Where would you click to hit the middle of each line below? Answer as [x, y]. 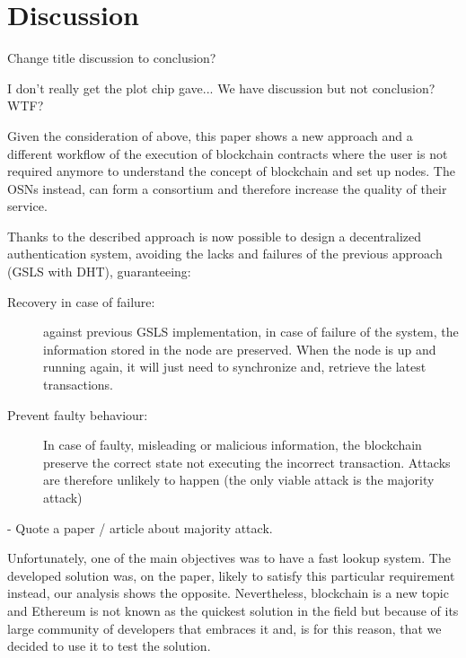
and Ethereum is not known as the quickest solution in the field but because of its [233, 610]
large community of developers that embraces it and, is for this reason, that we [224, 628]
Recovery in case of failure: [81, 301]
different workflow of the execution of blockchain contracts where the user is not [228, 153]
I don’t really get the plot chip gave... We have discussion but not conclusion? [221, 88]
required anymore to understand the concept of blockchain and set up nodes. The [231, 171]
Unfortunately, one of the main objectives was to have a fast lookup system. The [229, 558]
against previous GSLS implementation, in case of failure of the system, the [251, 332]
